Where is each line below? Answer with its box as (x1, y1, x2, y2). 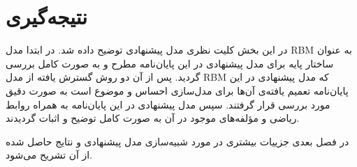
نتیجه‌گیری (6, 2, 87, 31)
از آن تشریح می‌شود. (6, 148, 93, 162)
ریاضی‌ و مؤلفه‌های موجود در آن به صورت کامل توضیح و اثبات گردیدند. (6, 111, 300, 125)
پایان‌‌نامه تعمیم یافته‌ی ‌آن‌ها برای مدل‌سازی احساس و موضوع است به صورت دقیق (6, 83, 349, 97)
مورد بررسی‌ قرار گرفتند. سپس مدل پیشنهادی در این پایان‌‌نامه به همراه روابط (6, 97, 330, 111)
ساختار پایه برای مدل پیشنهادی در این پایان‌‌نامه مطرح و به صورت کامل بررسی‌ (6, 56, 334, 70)
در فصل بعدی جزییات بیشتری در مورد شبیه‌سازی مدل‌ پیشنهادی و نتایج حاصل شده (6, 134, 349, 148)
